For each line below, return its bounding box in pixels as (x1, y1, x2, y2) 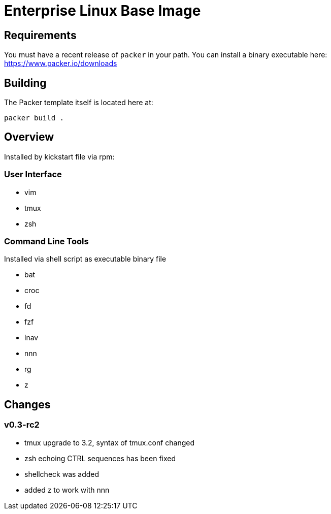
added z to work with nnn (24, 485, 110, 494)
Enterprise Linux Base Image (4, 2, 201, 19)
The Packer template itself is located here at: (4, 98, 153, 107)
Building (4, 76, 47, 89)
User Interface (4, 169, 62, 180)
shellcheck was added (24, 469, 100, 478)
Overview (4, 131, 54, 144)
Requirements (4, 28, 77, 42)
